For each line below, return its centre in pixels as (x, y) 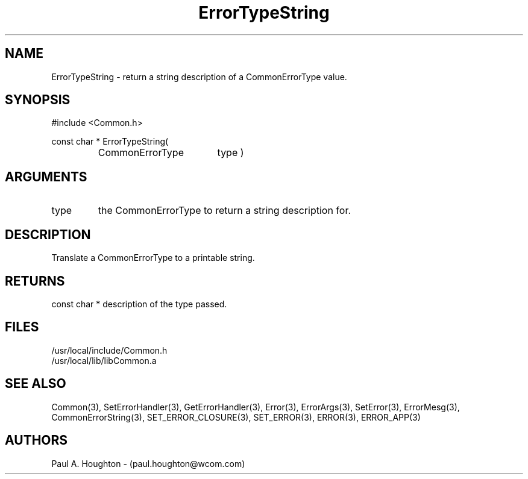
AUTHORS (36, 440)
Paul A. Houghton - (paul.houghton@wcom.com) (148, 463)
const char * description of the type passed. (139, 304)
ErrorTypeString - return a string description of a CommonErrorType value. (199, 77)
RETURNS (35, 281)
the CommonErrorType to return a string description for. (225, 211)
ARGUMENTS (46, 177)
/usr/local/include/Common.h (109, 350)
